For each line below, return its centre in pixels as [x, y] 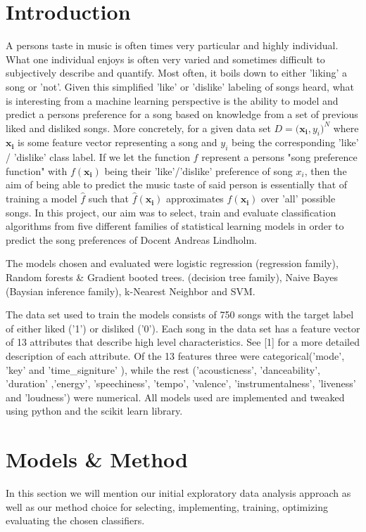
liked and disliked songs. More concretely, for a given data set [138, 128]
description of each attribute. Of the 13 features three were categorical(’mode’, [175, 356]
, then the [326, 170]
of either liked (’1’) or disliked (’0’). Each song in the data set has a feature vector [183, 328]
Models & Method [97, 459]
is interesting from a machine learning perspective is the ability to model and [172, 100]
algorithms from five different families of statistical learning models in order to [175, 226]
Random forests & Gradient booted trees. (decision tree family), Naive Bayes [172, 277]
